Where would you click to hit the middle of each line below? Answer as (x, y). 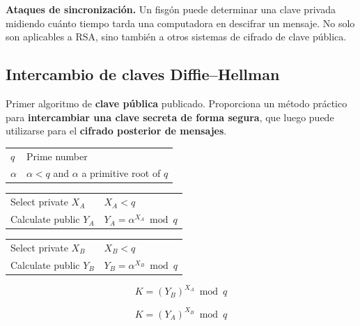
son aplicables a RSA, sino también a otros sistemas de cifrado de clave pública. (176, 37)
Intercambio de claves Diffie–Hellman (143, 74)
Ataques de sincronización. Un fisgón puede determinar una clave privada (171, 9)
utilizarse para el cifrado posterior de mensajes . (116, 131)
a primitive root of (121, 173)
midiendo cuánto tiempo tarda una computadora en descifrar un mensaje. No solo (180, 23)
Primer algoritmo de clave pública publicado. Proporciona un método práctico (177, 103)
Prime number (57, 156)
